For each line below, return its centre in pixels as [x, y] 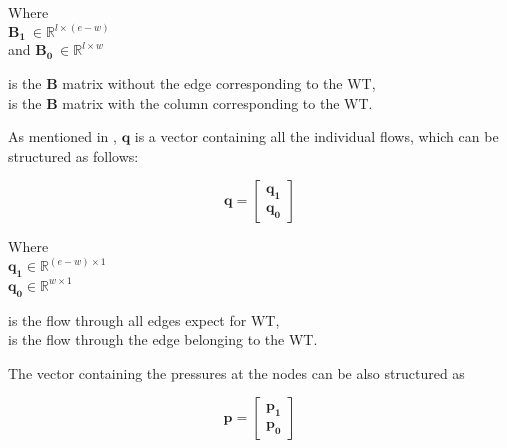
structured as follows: [73, 155]
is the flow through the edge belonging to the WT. [163, 339]
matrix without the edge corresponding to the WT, [219, 83]
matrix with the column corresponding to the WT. [217, 102]
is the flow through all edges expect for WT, [144, 319]
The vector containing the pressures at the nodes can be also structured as [236, 372]
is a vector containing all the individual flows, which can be [316, 136]
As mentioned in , [62, 136]
